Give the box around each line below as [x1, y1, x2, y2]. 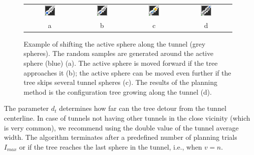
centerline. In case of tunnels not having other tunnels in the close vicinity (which [4, 113, 251, 123]
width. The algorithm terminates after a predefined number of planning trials [4, 132, 237, 142]
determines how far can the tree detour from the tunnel [59, 103, 226, 113]
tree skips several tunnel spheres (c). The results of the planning [24, 77, 218, 87]
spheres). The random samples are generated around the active [24, 48, 214, 58]
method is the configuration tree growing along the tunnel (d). [24, 86, 212, 97]
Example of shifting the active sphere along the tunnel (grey [24, 38, 206, 49]
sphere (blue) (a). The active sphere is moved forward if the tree [24, 58, 218, 68]
